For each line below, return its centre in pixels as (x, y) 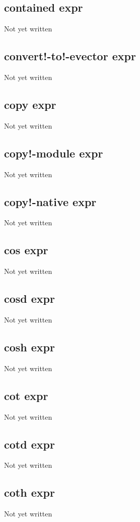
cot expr (26, 395)
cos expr (26, 250)
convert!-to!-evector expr (70, 56)
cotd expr (29, 444)
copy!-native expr (50, 201)
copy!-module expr (54, 153)
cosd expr (29, 298)
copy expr (30, 104)
